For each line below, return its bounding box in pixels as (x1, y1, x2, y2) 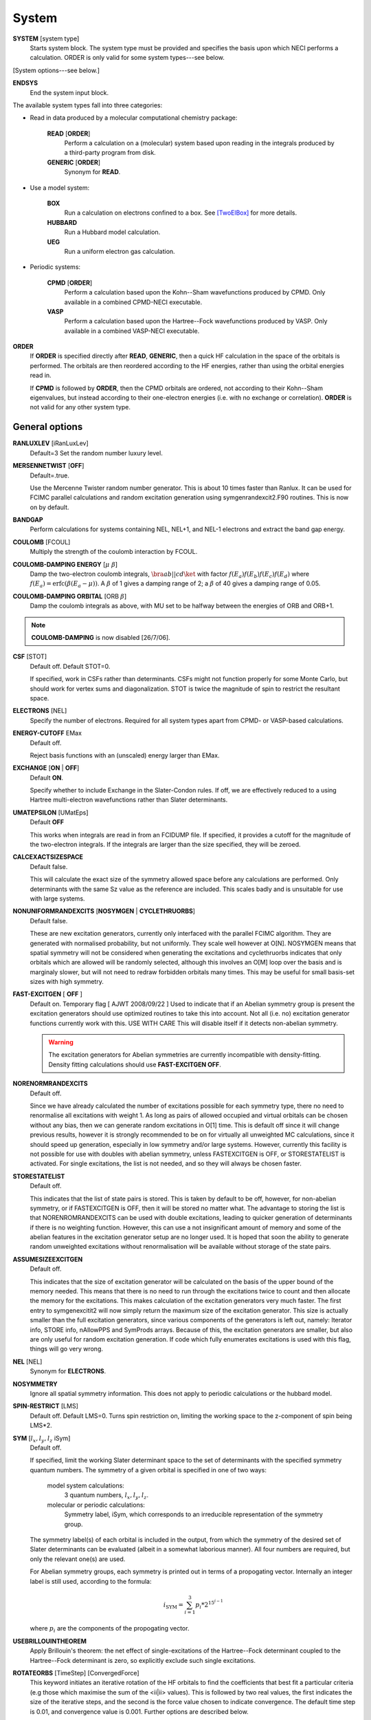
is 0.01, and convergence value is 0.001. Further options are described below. (30, 1707, 249, 1716)
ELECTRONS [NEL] (12, 707, 67, 715)
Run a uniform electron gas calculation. (64, 247, 175, 255)
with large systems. (30, 894, 85, 903)
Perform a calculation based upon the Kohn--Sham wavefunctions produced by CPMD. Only (64, 288, 326, 297)
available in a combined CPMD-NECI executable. (64, 298, 203, 306)
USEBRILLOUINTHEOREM (12, 1637, 87, 1645)
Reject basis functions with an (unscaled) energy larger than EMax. (30, 751, 220, 760)
